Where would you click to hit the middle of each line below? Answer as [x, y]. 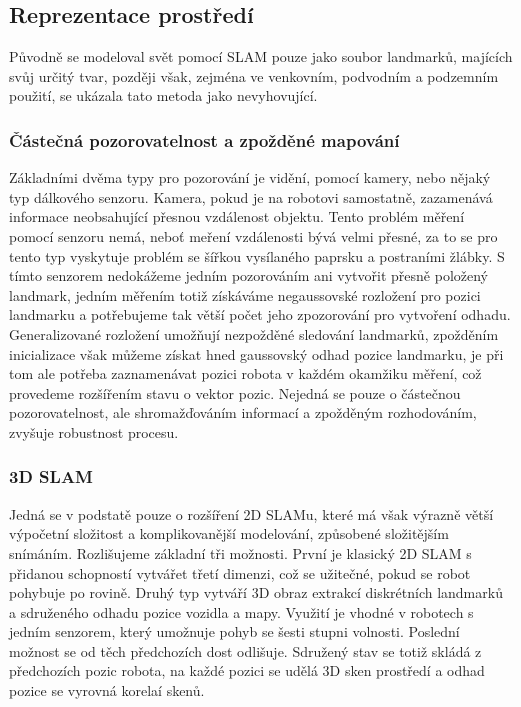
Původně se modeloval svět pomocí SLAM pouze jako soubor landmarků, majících [261, 56]
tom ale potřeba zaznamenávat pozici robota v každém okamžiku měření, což [245, 373]
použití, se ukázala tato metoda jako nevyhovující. [163, 95]
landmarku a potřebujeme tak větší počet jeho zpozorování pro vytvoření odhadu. [260, 314]
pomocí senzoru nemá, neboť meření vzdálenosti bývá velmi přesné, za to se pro [253, 235]
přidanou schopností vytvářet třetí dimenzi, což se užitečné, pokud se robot [240, 572]
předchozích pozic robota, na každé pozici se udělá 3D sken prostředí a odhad [247, 670]
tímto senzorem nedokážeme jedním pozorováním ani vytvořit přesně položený [249, 275]
